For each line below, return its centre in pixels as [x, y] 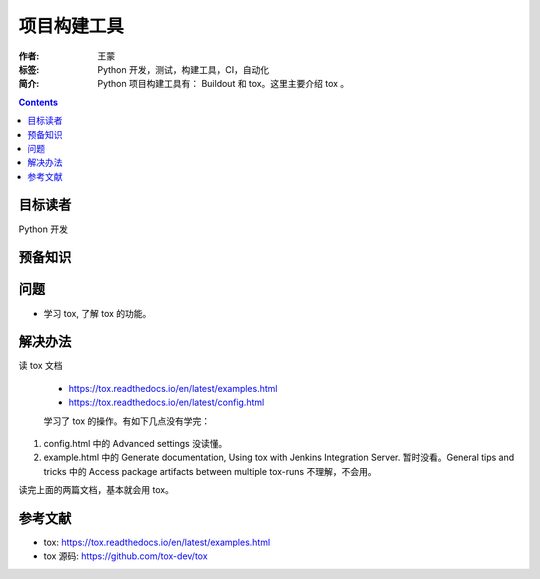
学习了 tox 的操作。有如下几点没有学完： [127, 421]
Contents [38, 102]
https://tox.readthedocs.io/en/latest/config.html [166, 402]
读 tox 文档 [41, 366]
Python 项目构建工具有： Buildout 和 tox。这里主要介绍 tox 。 [223, 84]
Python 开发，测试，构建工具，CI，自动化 [183, 69]
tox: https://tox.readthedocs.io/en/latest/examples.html [157, 542]
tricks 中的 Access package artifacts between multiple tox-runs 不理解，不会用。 [210, 471]
